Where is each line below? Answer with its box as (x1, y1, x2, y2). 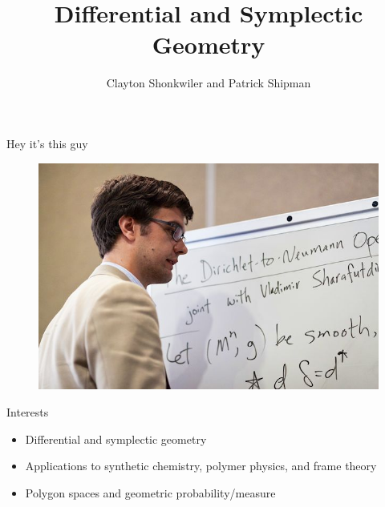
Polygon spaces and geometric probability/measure (25, 484, 276, 501)
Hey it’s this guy (6, 135, 88, 151)
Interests (6, 403, 49, 420)
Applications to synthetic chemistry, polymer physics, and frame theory (25, 457, 377, 474)
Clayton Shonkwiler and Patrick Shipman (106, 74, 311, 91)
